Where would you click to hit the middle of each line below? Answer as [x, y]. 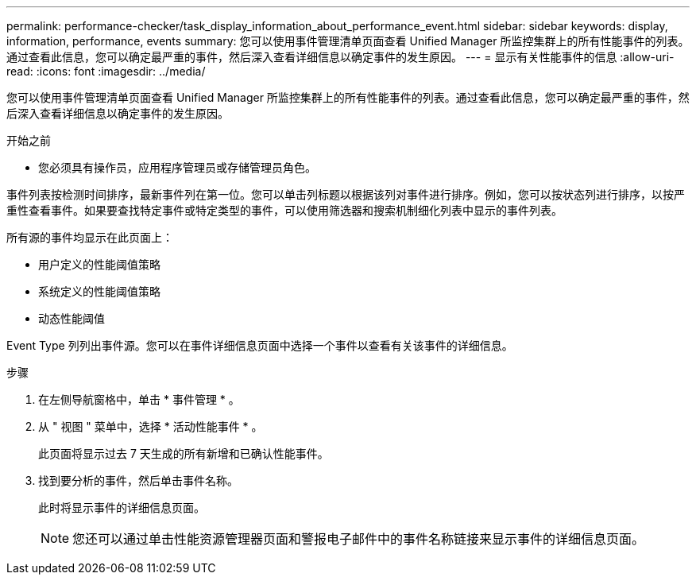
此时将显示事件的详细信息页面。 [122, 507]
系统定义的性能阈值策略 [99, 291]
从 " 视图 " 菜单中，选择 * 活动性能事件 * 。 [151, 426]
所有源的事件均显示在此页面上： [90, 237]
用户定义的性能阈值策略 [99, 264]
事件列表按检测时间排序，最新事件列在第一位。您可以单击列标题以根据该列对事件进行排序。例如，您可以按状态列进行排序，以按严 [346, 194]
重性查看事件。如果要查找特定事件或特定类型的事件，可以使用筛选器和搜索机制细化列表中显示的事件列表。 [284, 210]
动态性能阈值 [72, 318]
